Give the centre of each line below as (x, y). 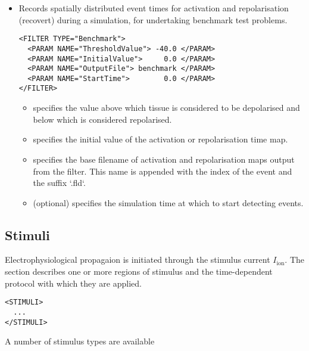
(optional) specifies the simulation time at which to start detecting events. (168, 202)
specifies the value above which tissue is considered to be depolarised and (166, 108)
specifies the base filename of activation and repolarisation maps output (164, 159)
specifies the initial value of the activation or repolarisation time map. (160, 139)
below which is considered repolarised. (102, 119)
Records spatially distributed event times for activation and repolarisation (154, 8)
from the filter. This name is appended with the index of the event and (163, 171)
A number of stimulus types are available (80, 341)
